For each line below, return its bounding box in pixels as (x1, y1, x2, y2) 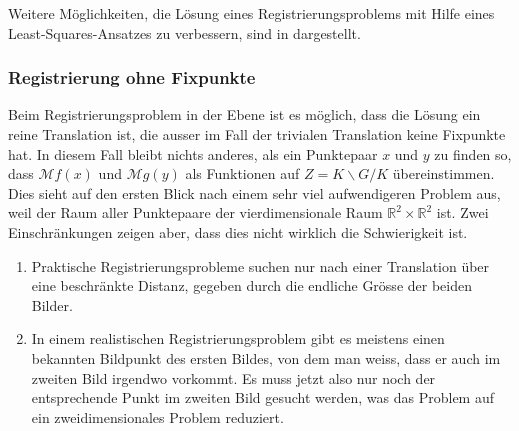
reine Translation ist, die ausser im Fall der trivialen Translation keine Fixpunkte (8, 124, 506, 144)
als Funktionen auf (185, 163, 300, 184)
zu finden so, (434, 143, 512, 164)
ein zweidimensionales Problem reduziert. (31, 406, 284, 427)
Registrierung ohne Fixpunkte (8, 65, 256, 90)
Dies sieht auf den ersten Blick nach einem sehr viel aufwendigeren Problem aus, (8, 182, 501, 203)
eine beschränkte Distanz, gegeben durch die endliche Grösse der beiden (31, 275, 472, 296)
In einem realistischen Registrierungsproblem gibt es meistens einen (31, 328, 445, 349)
